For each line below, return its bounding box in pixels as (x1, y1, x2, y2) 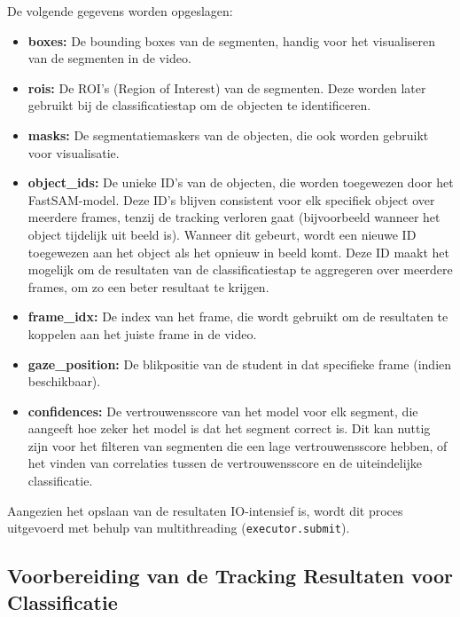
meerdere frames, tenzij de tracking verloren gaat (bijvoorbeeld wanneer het (27, 208, 441, 226)
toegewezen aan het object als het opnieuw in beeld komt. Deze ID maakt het (27, 242, 450, 261)
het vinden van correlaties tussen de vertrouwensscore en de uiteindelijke (27, 454, 423, 472)
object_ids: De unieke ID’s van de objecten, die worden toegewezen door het (27, 173, 454, 192)
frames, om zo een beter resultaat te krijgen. (27, 277, 269, 296)
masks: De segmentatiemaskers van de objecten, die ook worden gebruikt (27, 125, 429, 144)
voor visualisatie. (27, 143, 120, 162)
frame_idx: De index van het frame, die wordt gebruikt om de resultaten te (27, 307, 448, 326)
